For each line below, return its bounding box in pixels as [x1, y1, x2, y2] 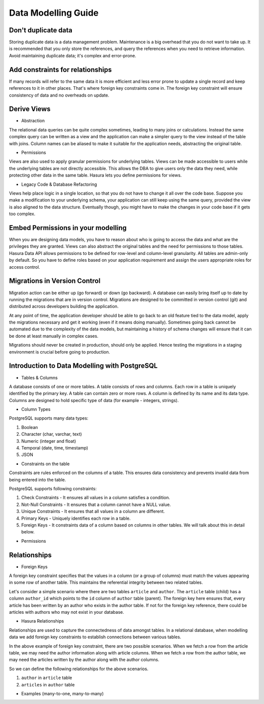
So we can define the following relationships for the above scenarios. [9, 666, 149, 672]
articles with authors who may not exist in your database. [9, 609, 124, 615]
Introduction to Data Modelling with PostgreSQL [9, 362, 158, 370]
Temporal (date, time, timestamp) [21, 445, 88, 451]
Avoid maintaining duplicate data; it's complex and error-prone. [9, 52, 136, 58]
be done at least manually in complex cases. [9, 333, 99, 339]
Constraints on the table [21, 461, 70, 467]
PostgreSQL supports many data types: [9, 415, 88, 421]
